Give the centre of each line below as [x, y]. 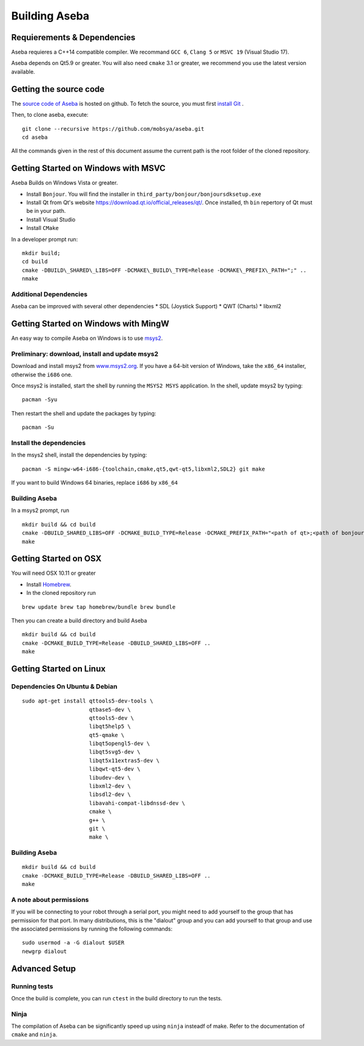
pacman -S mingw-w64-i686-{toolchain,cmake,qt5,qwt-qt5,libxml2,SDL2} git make [143, 469]
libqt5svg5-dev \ [115, 752]
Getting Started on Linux [59, 669]
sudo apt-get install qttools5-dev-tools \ [88, 701]
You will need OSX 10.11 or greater [54, 573]
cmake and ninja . [34, 1034]
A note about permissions [50, 899]
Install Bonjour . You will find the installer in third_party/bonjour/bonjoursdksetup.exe [144, 194]
